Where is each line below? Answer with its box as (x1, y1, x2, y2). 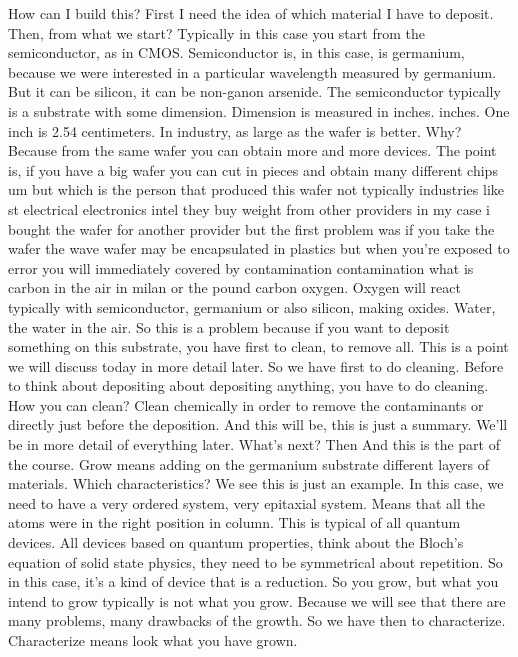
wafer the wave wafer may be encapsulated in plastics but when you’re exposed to (8, 238, 510, 259)
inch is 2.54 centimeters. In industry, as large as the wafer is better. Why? (8, 120, 462, 141)
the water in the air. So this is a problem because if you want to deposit (8, 316, 450, 337)
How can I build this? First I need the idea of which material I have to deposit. (8, 3, 494, 23)
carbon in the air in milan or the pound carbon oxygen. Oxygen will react (8, 277, 461, 298)
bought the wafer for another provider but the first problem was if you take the (8, 218, 495, 239)
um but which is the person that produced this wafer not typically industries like (8, 179, 505, 200)
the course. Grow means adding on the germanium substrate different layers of (8, 453, 489, 474)
